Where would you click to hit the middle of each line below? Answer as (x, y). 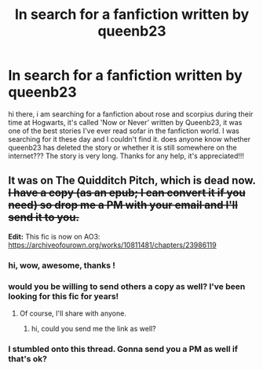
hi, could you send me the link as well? (93, 328)
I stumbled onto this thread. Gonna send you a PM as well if (123, 349)
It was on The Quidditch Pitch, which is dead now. (132, 181)
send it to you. (44, 218)
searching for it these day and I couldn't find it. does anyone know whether (130, 139)
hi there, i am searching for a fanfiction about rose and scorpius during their (131, 114)
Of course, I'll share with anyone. (73, 313)
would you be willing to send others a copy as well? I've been (127, 287)
